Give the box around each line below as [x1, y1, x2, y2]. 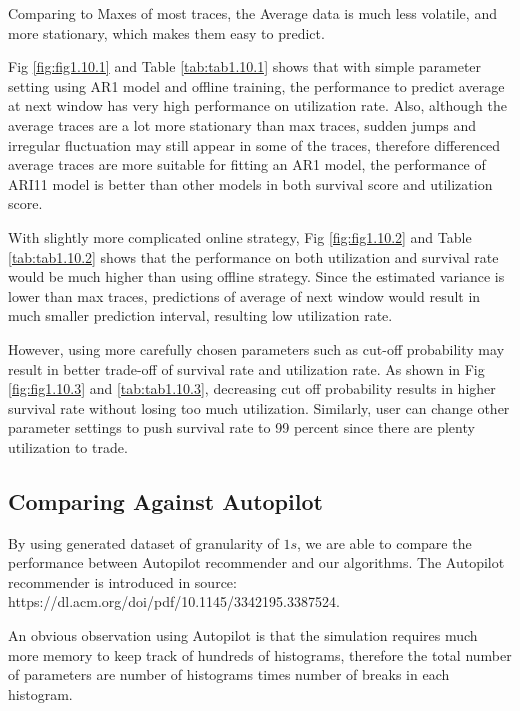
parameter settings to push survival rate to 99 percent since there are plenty [8, 417, 475, 438]
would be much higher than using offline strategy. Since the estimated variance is [8, 266, 505, 287]
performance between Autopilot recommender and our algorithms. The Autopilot [8, 552, 505, 573]
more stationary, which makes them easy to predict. [8, 22, 325, 43]
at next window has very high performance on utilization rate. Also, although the [8, 95, 507, 116]
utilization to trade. [8, 436, 128, 457]
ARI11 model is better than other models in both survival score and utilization [8, 173, 493, 194]
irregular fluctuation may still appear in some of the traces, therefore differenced [8, 134, 501, 155]
